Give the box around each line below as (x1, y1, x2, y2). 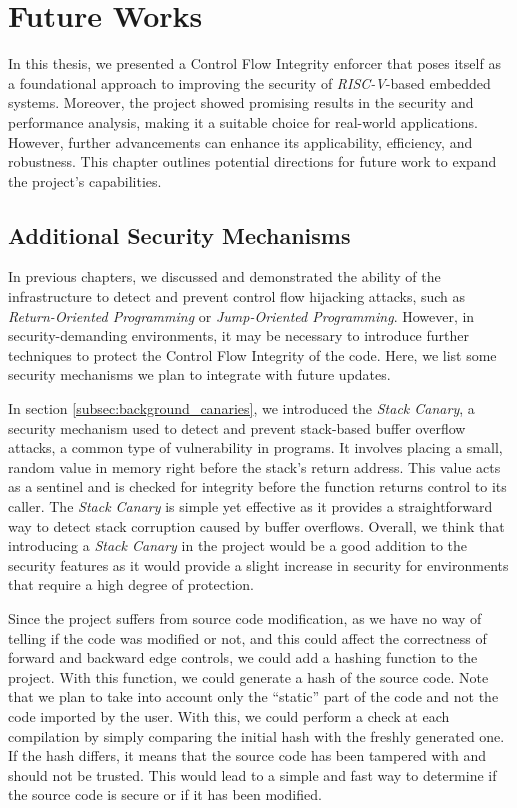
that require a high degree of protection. (8, 574, 254, 595)
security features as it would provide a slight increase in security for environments (8, 554, 509, 575)
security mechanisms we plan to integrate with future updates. (8, 364, 391, 385)
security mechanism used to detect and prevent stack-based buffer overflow (8, 417, 466, 438)
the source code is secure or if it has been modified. (8, 784, 322, 805)
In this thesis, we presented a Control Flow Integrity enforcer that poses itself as (8, 53, 501, 74)
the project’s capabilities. (8, 170, 162, 191)
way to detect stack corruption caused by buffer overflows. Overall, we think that (8, 515, 505, 536)
